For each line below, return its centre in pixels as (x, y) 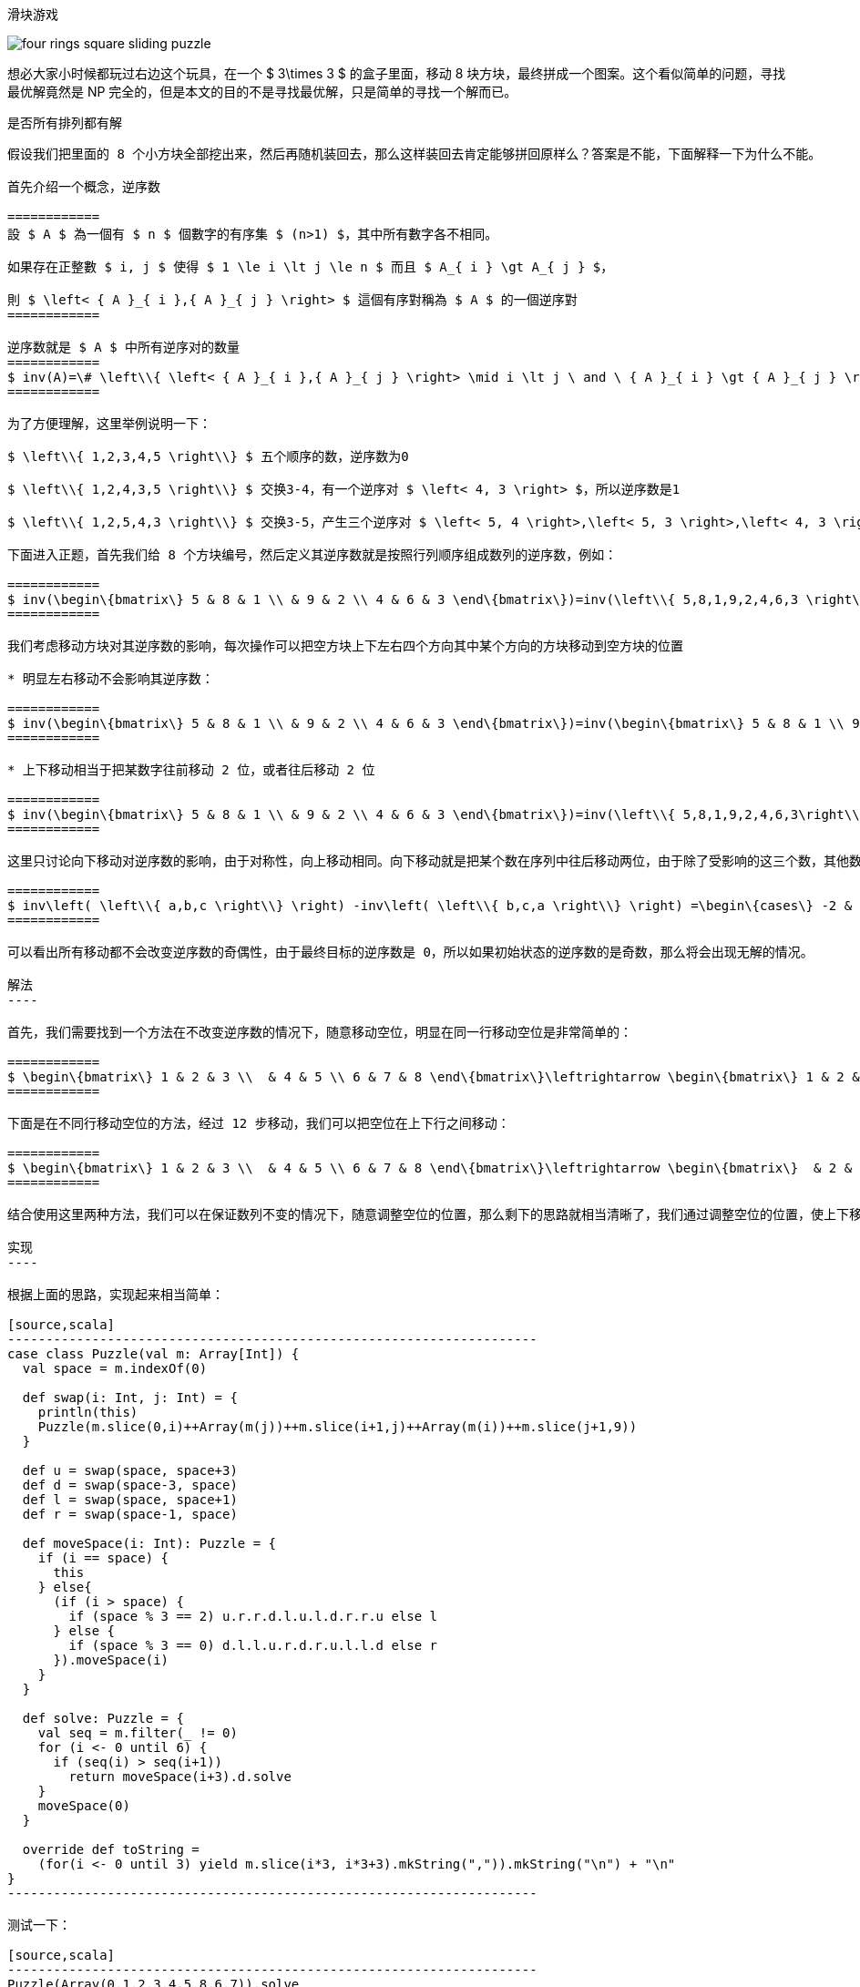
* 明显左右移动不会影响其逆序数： (111, 679)
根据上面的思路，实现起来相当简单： (116, 1295)
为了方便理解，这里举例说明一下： (109, 424)
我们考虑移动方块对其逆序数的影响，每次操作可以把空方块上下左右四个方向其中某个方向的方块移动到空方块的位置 (345, 646)
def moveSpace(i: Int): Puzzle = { (149, 1543)
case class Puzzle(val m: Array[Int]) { (154, 1354)
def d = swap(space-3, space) (130, 1485)
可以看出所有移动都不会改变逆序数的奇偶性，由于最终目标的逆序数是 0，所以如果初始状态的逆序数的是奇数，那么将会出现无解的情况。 (410, 952)
